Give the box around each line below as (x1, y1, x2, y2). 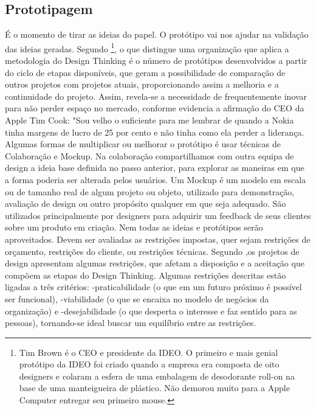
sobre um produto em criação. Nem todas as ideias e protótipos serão (5, 221, 263, 234)
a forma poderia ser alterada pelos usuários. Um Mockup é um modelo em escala (5, 173, 306, 186)
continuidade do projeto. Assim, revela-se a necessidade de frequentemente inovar (5, 89, 307, 102)
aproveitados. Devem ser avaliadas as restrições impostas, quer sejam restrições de (5, 232, 311, 245)
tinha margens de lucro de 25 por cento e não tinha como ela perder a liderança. (5, 125, 304, 138)
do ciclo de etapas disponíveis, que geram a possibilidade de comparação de (5, 66, 286, 78)
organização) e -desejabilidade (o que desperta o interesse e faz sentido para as (5, 304, 297, 317)
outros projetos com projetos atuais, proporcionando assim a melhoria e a (5, 78, 279, 91)
